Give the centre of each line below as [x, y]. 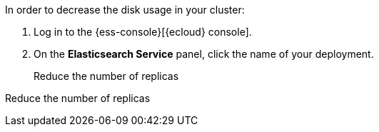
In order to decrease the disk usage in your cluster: [125, 10]
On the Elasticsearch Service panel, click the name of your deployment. [204, 54]
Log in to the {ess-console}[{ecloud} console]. [143, 32]
